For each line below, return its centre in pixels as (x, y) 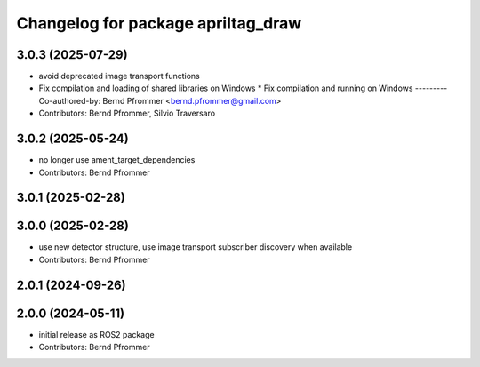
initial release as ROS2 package (96, 334)
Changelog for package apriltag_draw (159, 23)
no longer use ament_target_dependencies (117, 160)
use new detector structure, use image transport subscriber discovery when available (196, 247)
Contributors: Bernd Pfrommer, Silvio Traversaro (127, 113)
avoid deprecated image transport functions (119, 76)
